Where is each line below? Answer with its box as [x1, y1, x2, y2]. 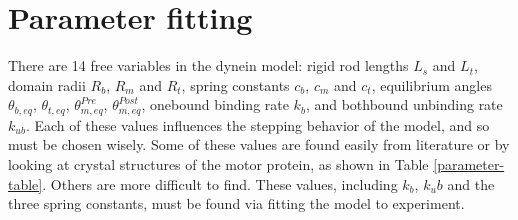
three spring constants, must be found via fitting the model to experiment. [8, 193, 465, 214]
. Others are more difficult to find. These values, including [42, 173, 398, 194]
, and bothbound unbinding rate [305, 94, 503, 115]
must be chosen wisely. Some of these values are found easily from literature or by [8, 134, 510, 155]
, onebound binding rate [141, 94, 289, 115]
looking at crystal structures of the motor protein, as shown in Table [8, 153, 429, 174]
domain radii [8, 74, 86, 95]
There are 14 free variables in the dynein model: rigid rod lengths [8, 55, 409, 76]
